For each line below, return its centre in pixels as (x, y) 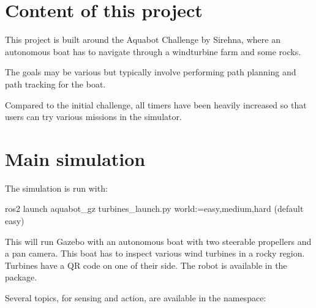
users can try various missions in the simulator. (93, 117)
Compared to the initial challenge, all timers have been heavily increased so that (156, 104)
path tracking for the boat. (55, 84)
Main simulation (75, 158)
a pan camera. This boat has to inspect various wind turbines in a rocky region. (155, 253)
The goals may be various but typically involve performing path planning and (151, 72)
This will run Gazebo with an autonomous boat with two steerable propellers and (158, 241)
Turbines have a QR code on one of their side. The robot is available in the (146, 265)
